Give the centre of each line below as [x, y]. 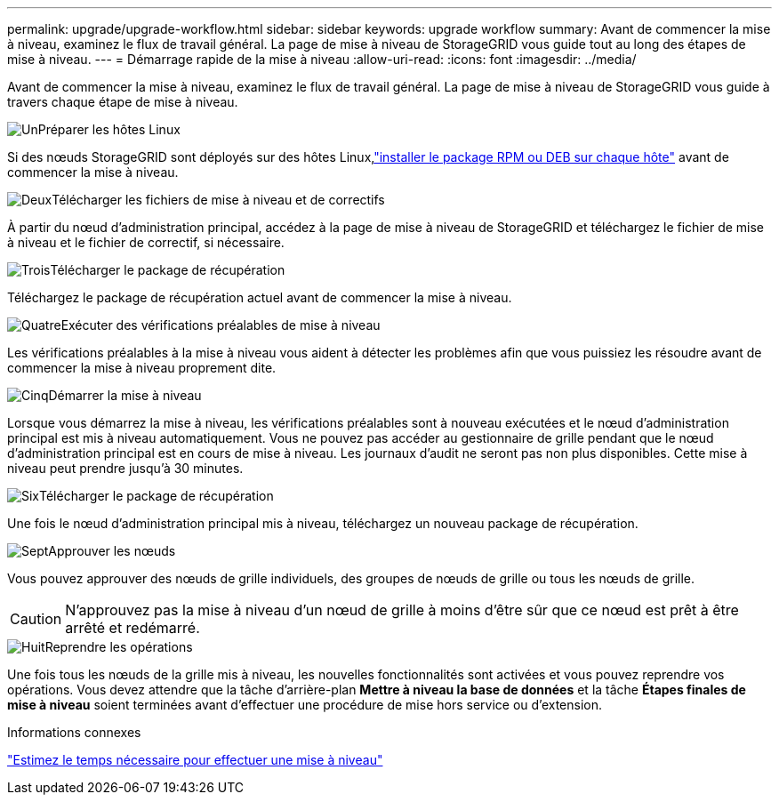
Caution [36, 619]
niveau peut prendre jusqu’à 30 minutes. [125, 468]
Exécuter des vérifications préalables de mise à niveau [221, 325]
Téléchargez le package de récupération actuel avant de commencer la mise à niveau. [260, 297]
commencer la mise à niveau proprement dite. [142, 368]
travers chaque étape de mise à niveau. [123, 102]
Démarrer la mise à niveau [125, 395]
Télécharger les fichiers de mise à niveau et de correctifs [218, 200]
